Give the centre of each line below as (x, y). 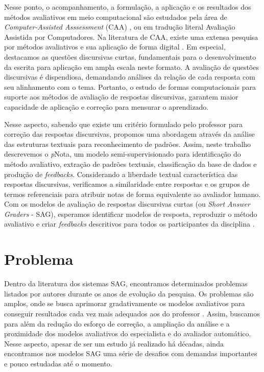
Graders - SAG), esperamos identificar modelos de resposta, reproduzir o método (131, 214)
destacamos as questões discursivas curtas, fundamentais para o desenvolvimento (130, 56)
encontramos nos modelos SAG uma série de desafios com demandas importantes (131, 353)
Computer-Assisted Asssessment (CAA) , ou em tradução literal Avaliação (120, 27)
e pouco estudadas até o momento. (58, 363)
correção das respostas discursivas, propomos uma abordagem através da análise (129, 134)
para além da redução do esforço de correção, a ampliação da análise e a (117, 323)
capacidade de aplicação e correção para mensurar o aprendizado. (106, 106)
